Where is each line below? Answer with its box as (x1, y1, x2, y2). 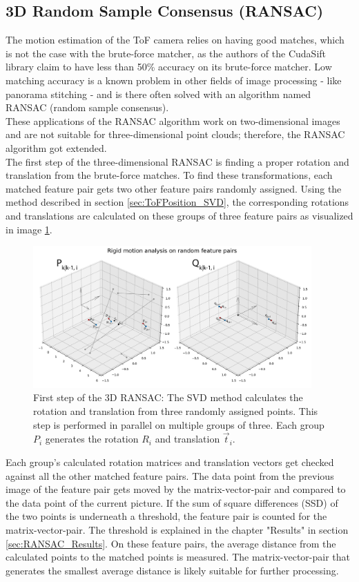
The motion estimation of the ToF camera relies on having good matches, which (6, 32, 345, 47)
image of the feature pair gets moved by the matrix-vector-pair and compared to (6, 482, 346, 496)
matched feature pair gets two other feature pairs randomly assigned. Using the (6, 181, 342, 195)
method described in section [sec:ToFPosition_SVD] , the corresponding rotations (6, 195, 349, 209)
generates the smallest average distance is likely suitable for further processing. (6, 563, 339, 577)
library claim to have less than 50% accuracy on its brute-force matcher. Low (6, 59, 332, 74)
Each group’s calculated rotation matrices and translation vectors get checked (6, 455, 334, 469)
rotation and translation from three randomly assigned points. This (33, 404, 318, 418)
